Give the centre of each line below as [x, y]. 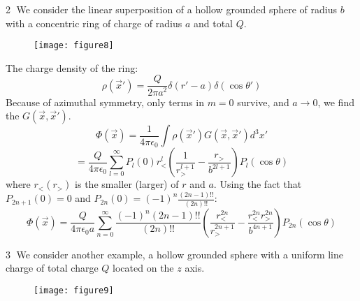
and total [213, 23]
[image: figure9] [74, 290]
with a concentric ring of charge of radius [94, 23]
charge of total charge [52, 268]
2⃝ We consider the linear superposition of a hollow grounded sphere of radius [171, 9]
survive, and [263, 102]
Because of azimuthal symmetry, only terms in [105, 102]
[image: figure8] [74, 46]
